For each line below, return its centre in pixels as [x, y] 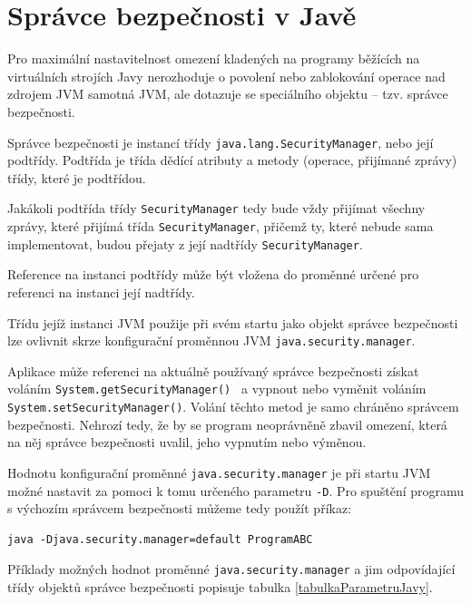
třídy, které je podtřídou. [77, 177]
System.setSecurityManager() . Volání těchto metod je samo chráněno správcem [233, 406]
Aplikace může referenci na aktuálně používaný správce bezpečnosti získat [213, 370]
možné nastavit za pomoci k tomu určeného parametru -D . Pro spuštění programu [236, 490]
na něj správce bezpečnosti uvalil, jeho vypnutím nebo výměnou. [187, 442]
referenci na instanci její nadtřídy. [101, 292]
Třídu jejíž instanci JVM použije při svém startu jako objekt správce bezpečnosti [233, 322]
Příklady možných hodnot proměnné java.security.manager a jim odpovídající [231, 569]
